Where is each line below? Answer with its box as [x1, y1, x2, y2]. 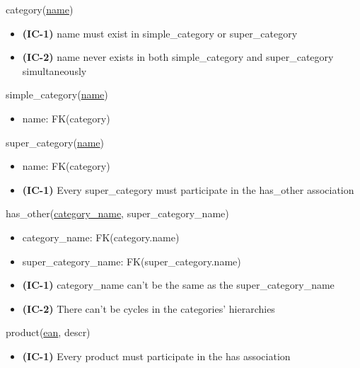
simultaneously [22, 63, 87, 78]
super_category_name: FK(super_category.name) [22, 253, 241, 268]
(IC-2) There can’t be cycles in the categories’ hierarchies [22, 301, 275, 316]
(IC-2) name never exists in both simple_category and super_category [22, 50, 334, 64]
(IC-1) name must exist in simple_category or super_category [22, 25, 298, 40]
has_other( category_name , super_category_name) [6, 206, 229, 221]
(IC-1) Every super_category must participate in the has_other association [22, 182, 354, 197]
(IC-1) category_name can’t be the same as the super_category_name [22, 277, 335, 292]
